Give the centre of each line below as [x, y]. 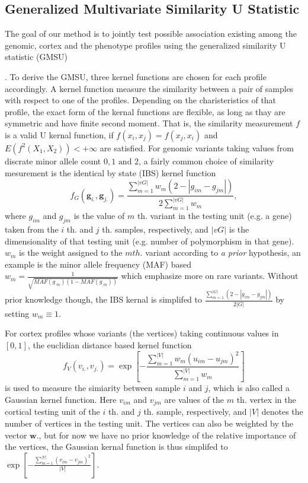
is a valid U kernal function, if [59, 134]
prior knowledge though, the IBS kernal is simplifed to [103, 299]
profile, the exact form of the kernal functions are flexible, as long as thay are [145, 111]
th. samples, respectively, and [155, 229]
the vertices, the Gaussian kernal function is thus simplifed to [116, 447]
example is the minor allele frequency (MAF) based [98, 264]
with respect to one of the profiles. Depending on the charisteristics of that [141, 100]
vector [16, 435]
